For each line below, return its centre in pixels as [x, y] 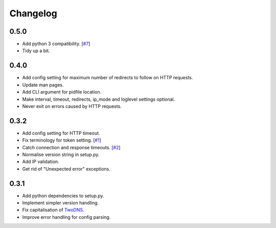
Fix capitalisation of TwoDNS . [53, 210]
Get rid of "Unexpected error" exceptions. [66, 169]
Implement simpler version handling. [61, 203]
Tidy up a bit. [36, 51]
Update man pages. [43, 85]
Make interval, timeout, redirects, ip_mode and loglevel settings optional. [99, 99]
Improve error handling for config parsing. [66, 217]
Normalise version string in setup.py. [61, 154]
